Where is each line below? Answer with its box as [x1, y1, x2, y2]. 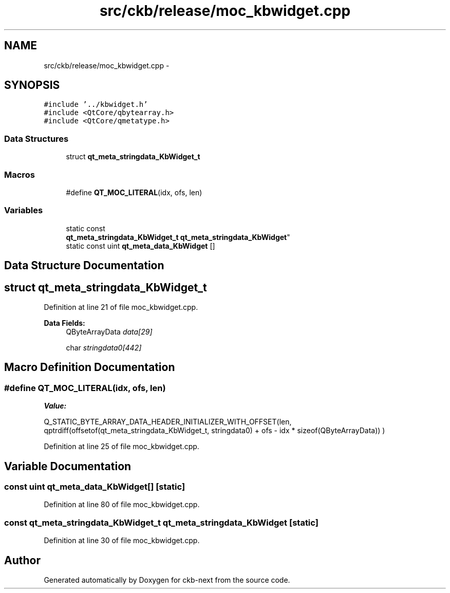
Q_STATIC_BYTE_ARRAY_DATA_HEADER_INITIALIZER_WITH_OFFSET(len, [44, 417, 292, 427]
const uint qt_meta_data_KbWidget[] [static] [4, 481, 185, 492]
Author [4, 553, 41, 567]
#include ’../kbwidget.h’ [44, 100, 148, 109]
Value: [44, 401, 67, 411]
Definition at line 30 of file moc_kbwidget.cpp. [44, 536, 200, 545]
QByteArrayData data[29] [66, 327, 153, 336]
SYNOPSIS [4, 79, 60, 92]
